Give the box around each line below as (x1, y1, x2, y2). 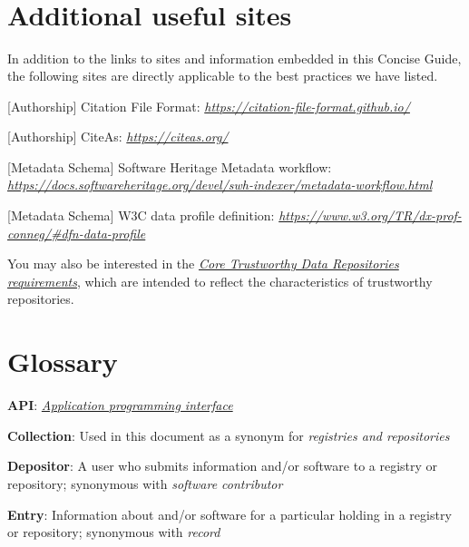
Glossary (7, 343, 118, 380)
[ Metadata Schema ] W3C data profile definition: (7, 206, 275, 225)
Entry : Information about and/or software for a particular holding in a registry (7, 504, 452, 523)
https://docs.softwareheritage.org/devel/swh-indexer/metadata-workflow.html (7, 175, 433, 194)
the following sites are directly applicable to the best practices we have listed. (7, 66, 438, 85)
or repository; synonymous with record (7, 523, 220, 542)
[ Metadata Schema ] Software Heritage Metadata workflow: (7, 157, 332, 176)
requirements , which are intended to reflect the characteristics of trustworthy (7, 271, 433, 290)
